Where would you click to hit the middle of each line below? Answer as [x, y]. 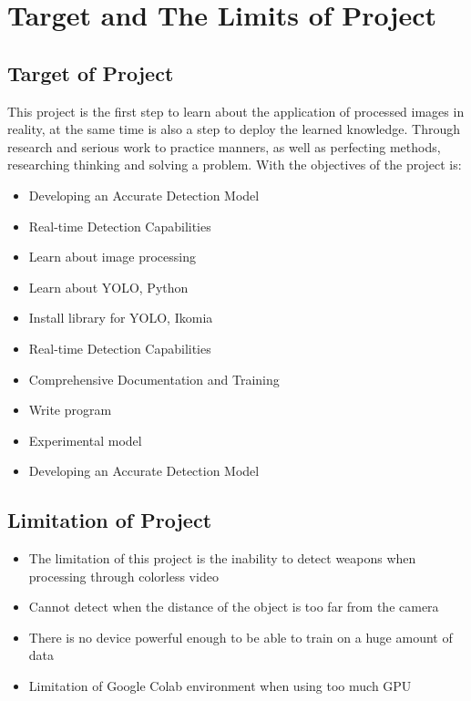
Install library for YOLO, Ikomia [121, 318]
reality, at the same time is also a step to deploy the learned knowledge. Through [234, 129]
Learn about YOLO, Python [108, 287]
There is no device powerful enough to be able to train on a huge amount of [241, 637]
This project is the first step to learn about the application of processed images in [236, 111]
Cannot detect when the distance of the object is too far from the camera [234, 607]
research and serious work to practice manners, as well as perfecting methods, [224, 146]
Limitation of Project [110, 520]
